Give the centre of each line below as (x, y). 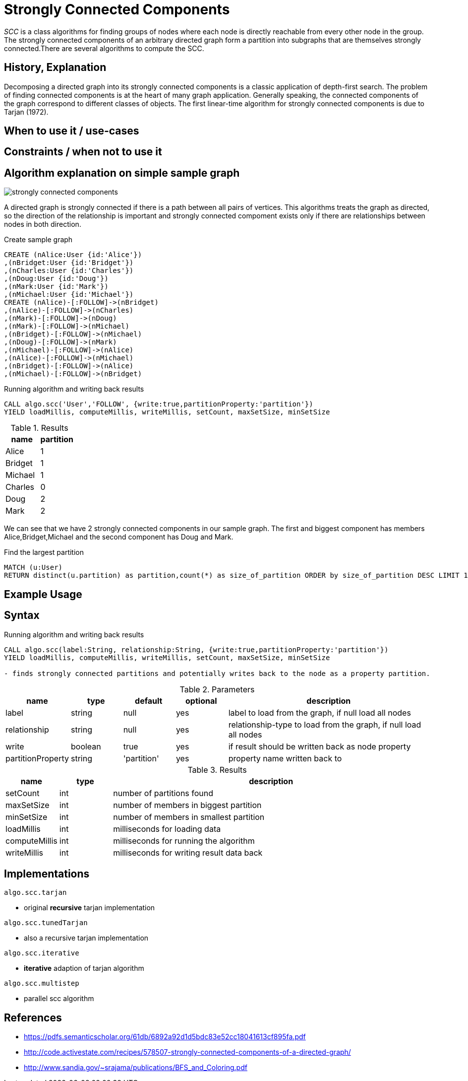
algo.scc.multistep (42, 983)
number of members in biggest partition (187, 805)
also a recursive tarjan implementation (86, 938)
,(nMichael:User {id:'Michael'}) (69, 295)
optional (201, 701)
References (33, 1017)
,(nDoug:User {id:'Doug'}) (56, 279)
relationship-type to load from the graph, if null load (325, 724)
